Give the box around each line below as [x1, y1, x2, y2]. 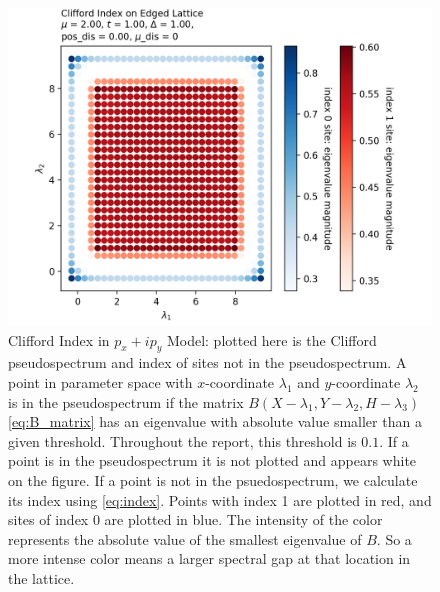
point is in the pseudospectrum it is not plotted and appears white [8, 450, 417, 471]
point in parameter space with [8, 371, 193, 392]
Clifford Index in [8, 329, 110, 350]
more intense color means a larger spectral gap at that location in [8, 548, 411, 569]
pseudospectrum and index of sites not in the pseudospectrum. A [8, 352, 407, 373]
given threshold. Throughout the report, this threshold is [8, 430, 357, 451]
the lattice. [8, 567, 75, 588]
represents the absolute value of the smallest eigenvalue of [8, 528, 362, 549]
